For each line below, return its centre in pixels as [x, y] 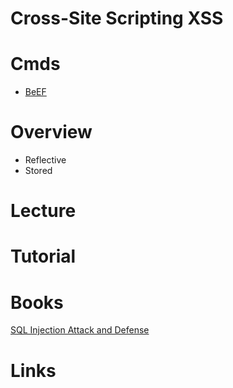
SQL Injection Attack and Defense [80, 330]
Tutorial [43, 256]
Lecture [43, 211]
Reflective [45, 160]
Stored [38, 171]
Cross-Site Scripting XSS [117, 18]
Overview [51, 132]
